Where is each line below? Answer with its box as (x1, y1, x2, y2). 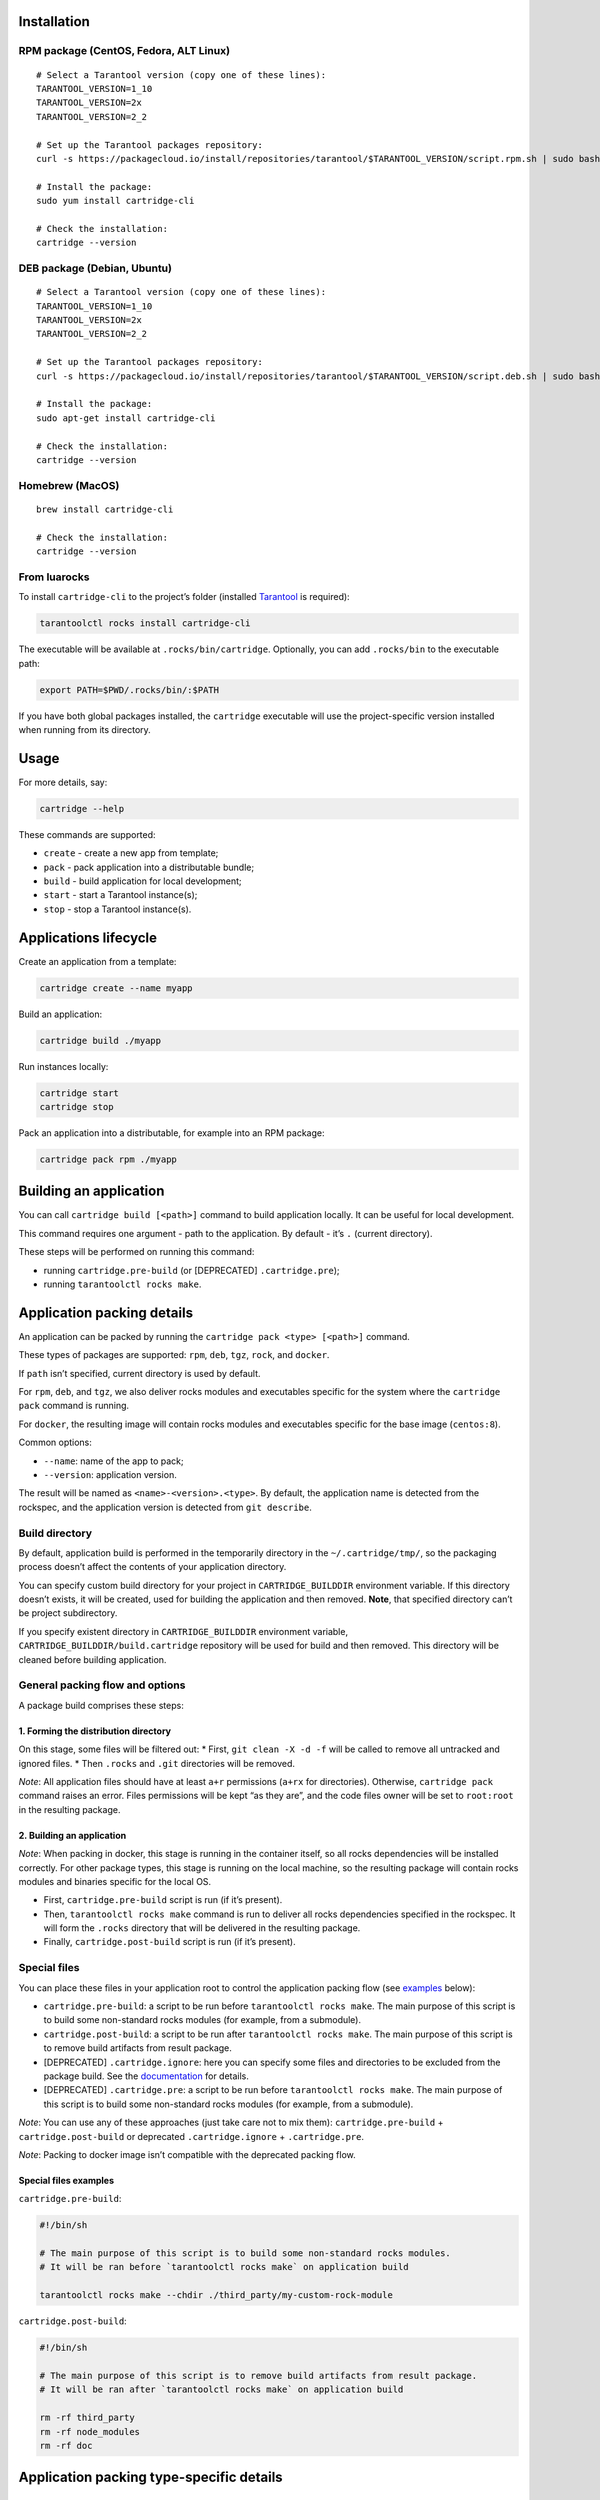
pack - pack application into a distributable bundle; (43, 861, 255, 873)
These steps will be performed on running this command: (18, 1246, 255, 1258)
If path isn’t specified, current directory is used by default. (18, 1367, 261, 1379)
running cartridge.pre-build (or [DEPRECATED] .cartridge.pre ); (43, 1264, 340, 1276)
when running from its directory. (18, 723, 152, 735)
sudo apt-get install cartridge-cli (36, 412, 216, 424)
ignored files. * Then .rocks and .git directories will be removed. (18, 1757, 295, 1769)
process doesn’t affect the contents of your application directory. (18, 1561, 287, 1573)
